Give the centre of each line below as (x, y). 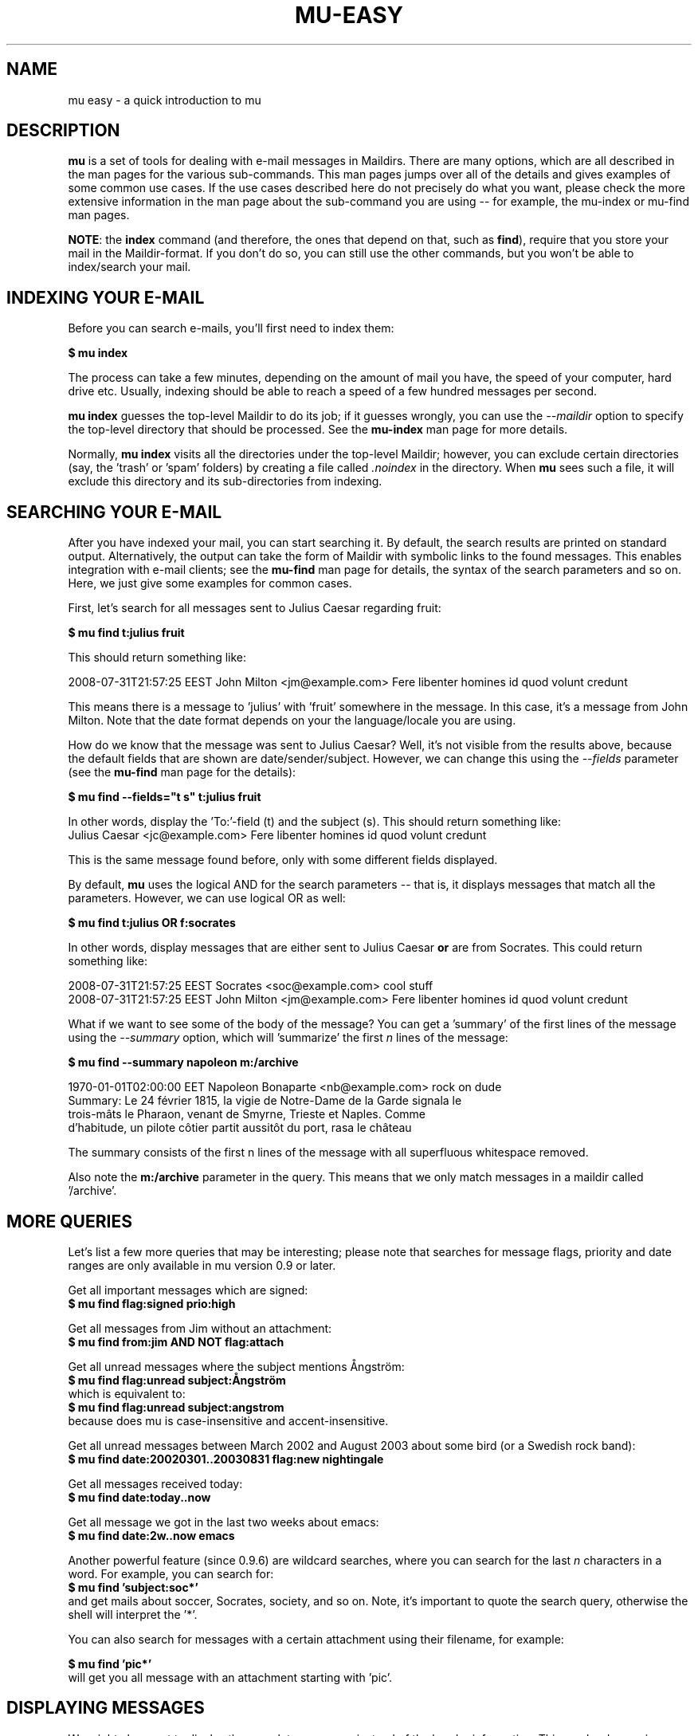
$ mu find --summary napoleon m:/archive (183, 1062)
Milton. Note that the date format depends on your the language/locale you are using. (292, 721)
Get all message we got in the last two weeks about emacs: (224, 1522)
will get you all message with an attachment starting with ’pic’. (230, 1677)
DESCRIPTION (63, 131)
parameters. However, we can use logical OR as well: (207, 898)
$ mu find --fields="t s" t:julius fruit (165, 797)
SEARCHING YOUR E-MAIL (114, 512)
